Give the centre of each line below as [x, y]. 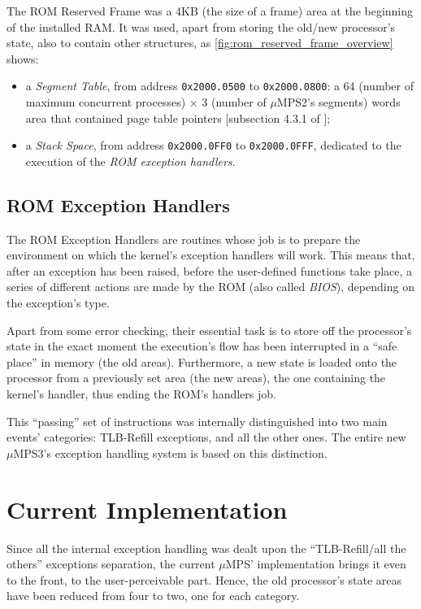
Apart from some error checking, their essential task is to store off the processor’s [209, 330]
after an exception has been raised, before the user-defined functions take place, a [210, 270]
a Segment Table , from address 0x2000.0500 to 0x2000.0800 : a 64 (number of [220, 86]
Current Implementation [147, 509]
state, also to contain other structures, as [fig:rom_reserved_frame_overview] [200, 43]
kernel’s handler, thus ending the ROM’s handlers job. [141, 394]
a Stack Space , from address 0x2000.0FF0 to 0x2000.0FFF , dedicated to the [213, 145]
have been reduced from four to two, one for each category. [153, 596]
